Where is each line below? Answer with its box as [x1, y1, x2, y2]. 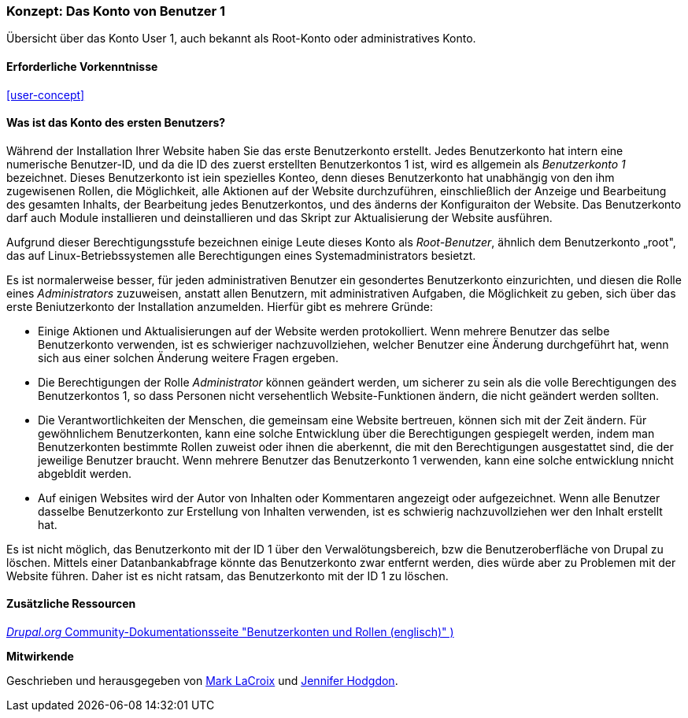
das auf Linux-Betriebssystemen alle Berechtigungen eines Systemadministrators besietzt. [6, 248, 476, 262]
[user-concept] [6, 87, 85, 102]
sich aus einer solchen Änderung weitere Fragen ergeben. [38, 350, 338, 365]
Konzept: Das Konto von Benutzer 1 [6, 3, 226, 19]
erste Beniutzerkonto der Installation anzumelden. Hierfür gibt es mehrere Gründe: [6, 299, 433, 313]
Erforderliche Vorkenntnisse [6, 59, 158, 73]
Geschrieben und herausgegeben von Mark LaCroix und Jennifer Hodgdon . [6, 674, 398, 688]
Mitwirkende [6, 650, 74, 664]
